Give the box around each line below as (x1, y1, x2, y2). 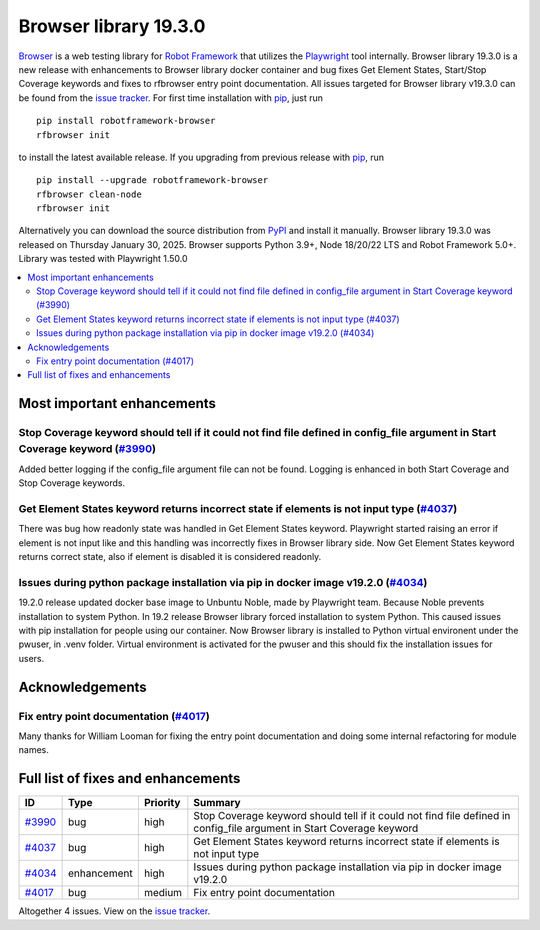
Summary (193, 796, 241, 810)
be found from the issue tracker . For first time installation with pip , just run (18, 91, 324, 104)
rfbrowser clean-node (36, 188, 142, 200)
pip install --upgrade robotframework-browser (36, 175, 269, 186)
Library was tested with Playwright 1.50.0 (18, 253, 189, 265)
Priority (143, 796, 181, 810)
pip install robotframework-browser (36, 115, 216, 127)
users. (18, 652, 45, 664)
